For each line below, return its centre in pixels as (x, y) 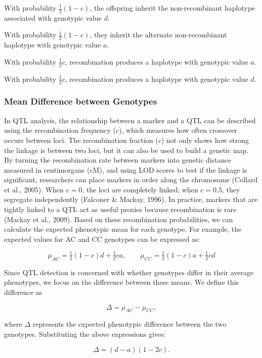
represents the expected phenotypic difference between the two (129, 324)
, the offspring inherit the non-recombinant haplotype (172, 8)
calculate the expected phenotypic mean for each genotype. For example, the (123, 229)
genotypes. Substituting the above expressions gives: (85, 334)
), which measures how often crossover (178, 130)
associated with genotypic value (53, 17)
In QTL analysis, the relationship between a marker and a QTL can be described (130, 120)
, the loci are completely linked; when (140, 189)
